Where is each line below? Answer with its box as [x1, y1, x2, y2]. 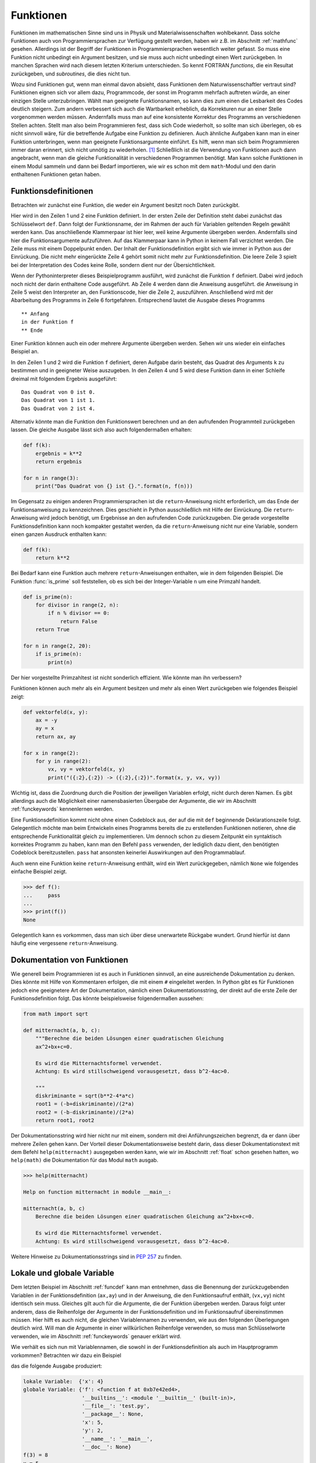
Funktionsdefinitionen [11, 186, 94, 196]
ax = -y [35, 717, 58, 723]
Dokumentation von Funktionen [11, 954, 129, 965]
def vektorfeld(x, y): [23, 709, 88, 715]
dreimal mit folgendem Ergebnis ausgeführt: [11, 375, 117, 382]
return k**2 [35, 555, 70, 561]
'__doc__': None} [81, 1444, 132, 1451]
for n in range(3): [23, 475, 79, 482]
